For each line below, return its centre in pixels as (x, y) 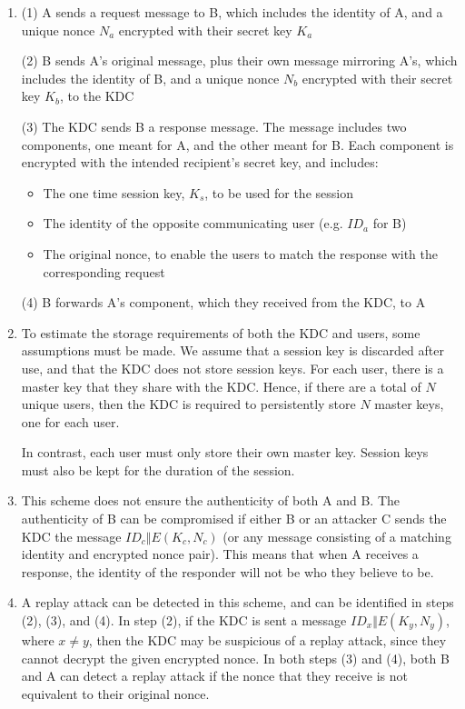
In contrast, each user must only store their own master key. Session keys (225, 452)
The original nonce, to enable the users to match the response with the (240, 253)
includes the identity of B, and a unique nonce (150, 78)
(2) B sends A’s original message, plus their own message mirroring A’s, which (239, 60)
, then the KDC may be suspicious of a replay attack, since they (267, 640)
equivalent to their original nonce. (115, 693)
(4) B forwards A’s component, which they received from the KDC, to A (223, 302)
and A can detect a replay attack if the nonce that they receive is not (214, 676)
